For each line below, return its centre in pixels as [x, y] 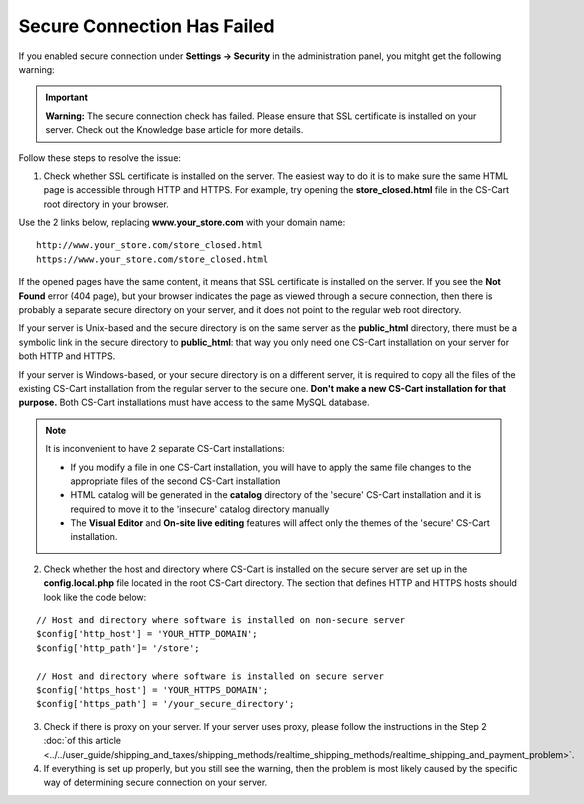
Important [67, 97]
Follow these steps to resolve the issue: [100, 157]
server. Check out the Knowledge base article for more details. [174, 130]
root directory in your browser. [106, 204]
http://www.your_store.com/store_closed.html [150, 245]
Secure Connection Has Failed [146, 26]
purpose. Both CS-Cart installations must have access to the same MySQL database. [194, 402]
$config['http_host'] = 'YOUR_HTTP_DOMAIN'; [147, 634]
